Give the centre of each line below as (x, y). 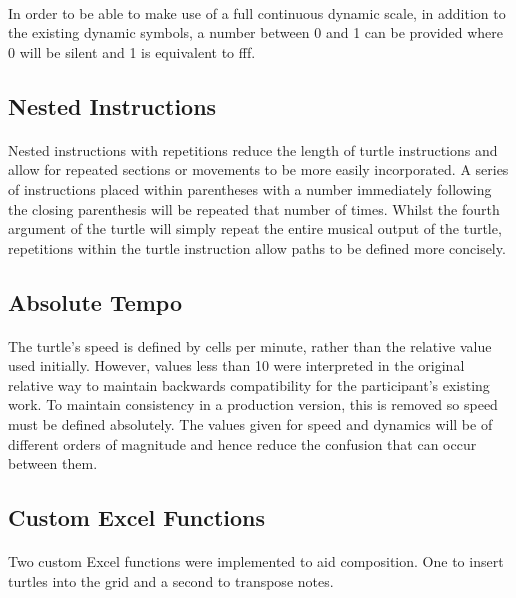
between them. (53, 463)
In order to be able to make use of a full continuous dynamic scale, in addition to (257, 12)
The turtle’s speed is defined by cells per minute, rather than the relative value (250, 345)
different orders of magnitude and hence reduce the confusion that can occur (242, 443)
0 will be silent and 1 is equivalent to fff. (132, 51)
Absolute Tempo (95, 301)
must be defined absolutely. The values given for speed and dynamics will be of (250, 424)
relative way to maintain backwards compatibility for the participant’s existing (249, 384)
